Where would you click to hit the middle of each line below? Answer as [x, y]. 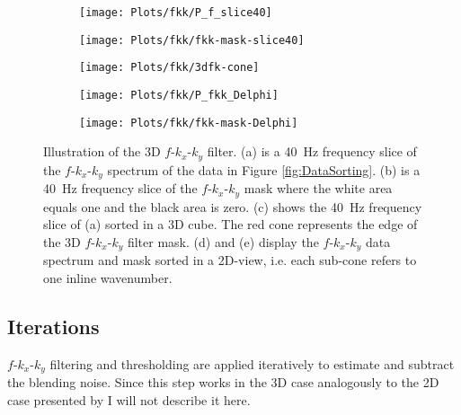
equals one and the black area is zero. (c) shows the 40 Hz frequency [233, 206]
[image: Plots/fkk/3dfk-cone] [169, 68]
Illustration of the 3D [102, 151]
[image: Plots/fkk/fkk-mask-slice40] [192, 40]
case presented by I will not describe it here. [129, 399]
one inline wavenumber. [108, 277]
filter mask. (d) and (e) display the [223, 241]
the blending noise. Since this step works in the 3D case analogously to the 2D [223, 382]
